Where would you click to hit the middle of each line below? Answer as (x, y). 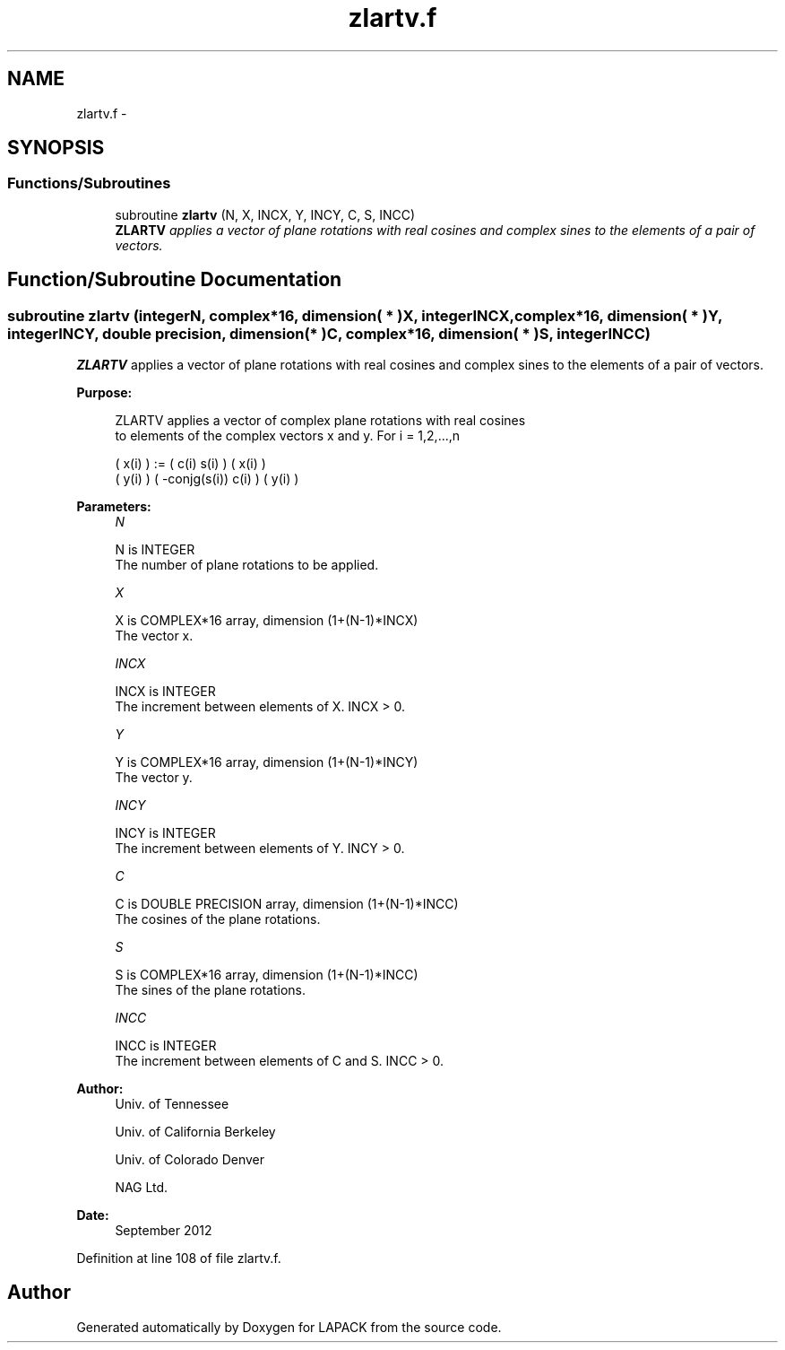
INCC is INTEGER (166, 1046)
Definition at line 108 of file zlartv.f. (179, 1259)
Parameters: (114, 507)
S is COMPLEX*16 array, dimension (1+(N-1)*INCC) (267, 975)
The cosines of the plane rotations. (218, 919)
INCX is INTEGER (165, 692)
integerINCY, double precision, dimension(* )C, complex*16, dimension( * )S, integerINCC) (329, 333)
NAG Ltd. (142, 1188)
